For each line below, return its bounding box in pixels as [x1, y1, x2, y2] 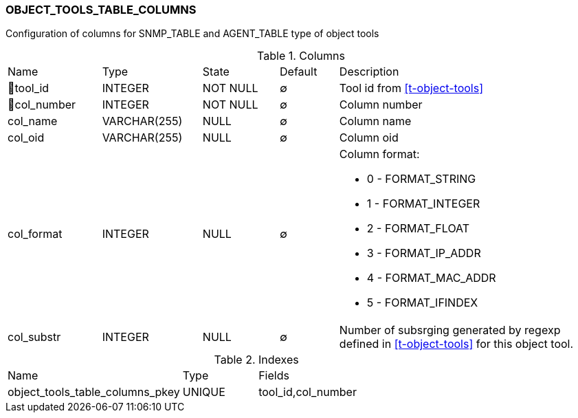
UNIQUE [182, 385, 225, 399]
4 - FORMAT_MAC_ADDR [366, 271, 496, 285]
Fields [258, 368, 289, 383]
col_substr [8, 330, 61, 344]
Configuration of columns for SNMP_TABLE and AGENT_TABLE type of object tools [5, 27, 379, 40]
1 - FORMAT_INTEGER [366, 197, 480, 211]
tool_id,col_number [258, 385, 357, 399]
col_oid [8, 131, 45, 145]
